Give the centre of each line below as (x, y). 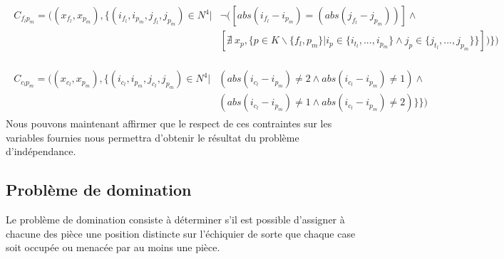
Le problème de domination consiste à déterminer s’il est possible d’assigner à (175, 220)
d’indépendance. (41, 151)
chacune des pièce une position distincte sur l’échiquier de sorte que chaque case (181, 233)
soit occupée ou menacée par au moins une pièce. (113, 247)
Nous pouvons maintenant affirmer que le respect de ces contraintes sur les (169, 123)
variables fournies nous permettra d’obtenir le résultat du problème (153, 137)
